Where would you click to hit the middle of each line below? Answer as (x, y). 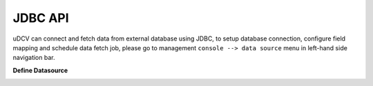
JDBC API (41, 18)
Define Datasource (40, 70)
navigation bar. (34, 58)
